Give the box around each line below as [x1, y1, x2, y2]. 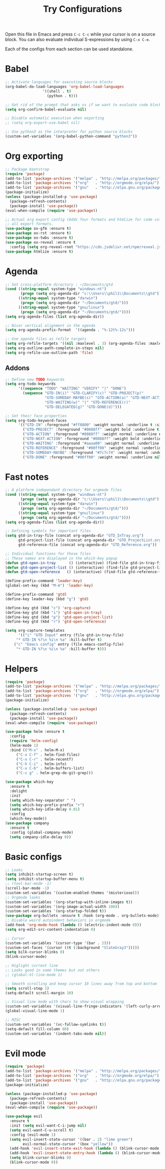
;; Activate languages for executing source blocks [5, 80, 113, 85]
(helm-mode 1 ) [9, 743, 38, 748]
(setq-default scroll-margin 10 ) [5, 990, 74, 995]
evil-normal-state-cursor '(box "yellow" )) [23, 1141, 113, 1146]
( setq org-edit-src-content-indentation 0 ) [5, 927, 96, 932]
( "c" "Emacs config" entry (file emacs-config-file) [14, 642, 124, 647]
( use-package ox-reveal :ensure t [5, 240, 76, 245]
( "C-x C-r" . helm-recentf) [16, 757, 74, 762]
